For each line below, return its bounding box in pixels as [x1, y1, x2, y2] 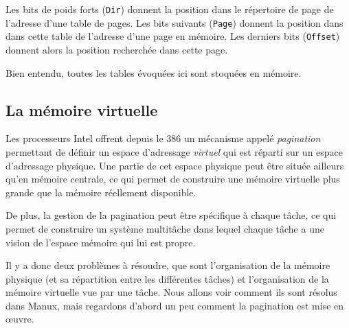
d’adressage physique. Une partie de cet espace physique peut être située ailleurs [5, 158, 344, 172]
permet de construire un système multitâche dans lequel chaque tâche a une [5, 221, 324, 235]
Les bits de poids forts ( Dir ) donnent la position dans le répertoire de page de [5, 2, 334, 16]
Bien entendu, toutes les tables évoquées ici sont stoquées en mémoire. [5, 65, 302, 80]
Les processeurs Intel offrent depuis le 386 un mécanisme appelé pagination [5, 131, 321, 145]
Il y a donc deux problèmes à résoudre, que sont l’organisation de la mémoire [5, 258, 330, 272]
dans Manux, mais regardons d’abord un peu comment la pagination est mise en [5, 298, 344, 312]
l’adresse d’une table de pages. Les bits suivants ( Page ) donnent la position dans [5, 15, 344, 30]
